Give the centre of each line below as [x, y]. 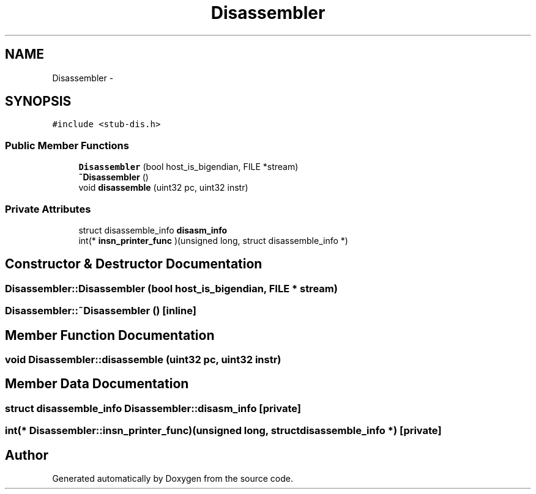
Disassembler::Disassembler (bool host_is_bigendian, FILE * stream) [171, 288]
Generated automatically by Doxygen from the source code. [173, 479]
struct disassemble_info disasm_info [153, 230]
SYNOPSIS [38, 101]
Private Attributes [48, 209]
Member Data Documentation [97, 384]
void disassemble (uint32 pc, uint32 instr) [163, 188]
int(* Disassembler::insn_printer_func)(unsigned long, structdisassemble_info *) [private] [223, 431]
